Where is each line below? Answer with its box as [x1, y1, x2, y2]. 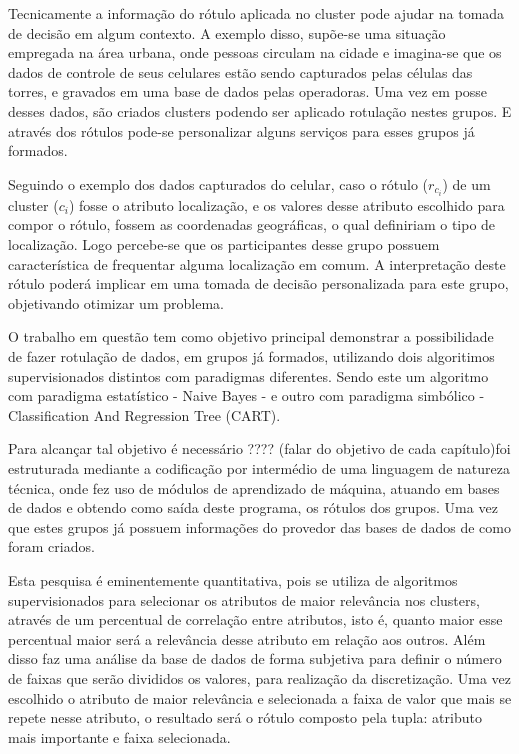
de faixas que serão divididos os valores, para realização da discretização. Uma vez [8, 667, 512, 688]
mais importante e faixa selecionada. [8, 726, 231, 747]
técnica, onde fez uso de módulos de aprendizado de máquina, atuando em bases [8, 477, 500, 498]
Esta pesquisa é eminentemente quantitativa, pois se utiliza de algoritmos [8, 569, 458, 590]
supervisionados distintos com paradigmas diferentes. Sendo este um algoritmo [8, 365, 489, 386]
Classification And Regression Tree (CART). [8, 404, 281, 425]
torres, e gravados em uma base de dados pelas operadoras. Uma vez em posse [8, 81, 488, 102]
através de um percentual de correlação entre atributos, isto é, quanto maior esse [8, 609, 503, 630]
